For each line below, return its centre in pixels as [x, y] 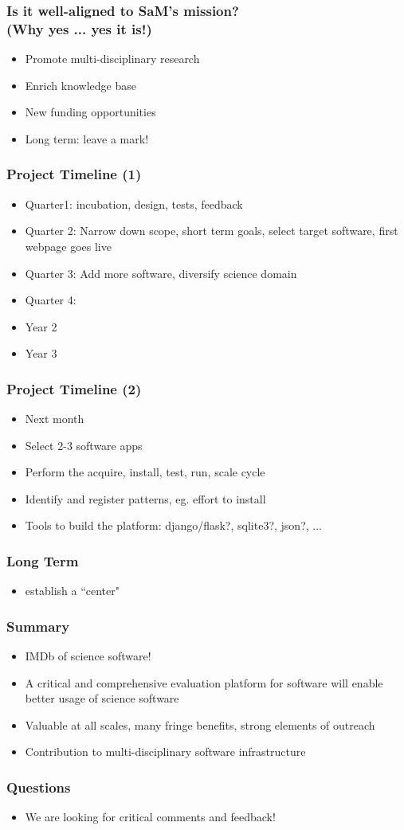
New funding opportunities [90, 112]
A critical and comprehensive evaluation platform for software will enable [204, 682]
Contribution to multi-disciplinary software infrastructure [165, 752]
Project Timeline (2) [74, 388]
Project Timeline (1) [74, 174]
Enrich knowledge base [80, 85]
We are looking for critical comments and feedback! [150, 817]
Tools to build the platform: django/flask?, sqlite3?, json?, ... [173, 525]
